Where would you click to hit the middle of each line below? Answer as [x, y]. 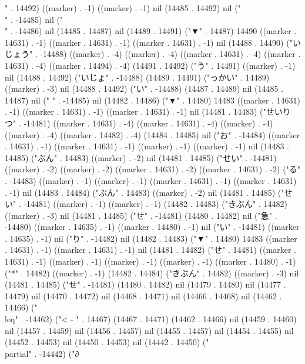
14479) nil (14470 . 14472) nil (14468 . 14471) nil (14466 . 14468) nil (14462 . [143, 295]
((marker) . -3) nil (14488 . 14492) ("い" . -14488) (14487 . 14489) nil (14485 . [144, 89]
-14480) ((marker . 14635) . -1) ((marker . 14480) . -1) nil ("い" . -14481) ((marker [152, 227]
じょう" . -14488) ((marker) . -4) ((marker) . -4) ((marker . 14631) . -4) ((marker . [153, 54]
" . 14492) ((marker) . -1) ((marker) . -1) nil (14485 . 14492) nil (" [123, 8]
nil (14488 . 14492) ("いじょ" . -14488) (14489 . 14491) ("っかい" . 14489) [137, 77]
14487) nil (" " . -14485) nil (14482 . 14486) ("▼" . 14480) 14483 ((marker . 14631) [153, 100]
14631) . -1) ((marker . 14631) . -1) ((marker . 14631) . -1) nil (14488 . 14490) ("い [153, 42]
